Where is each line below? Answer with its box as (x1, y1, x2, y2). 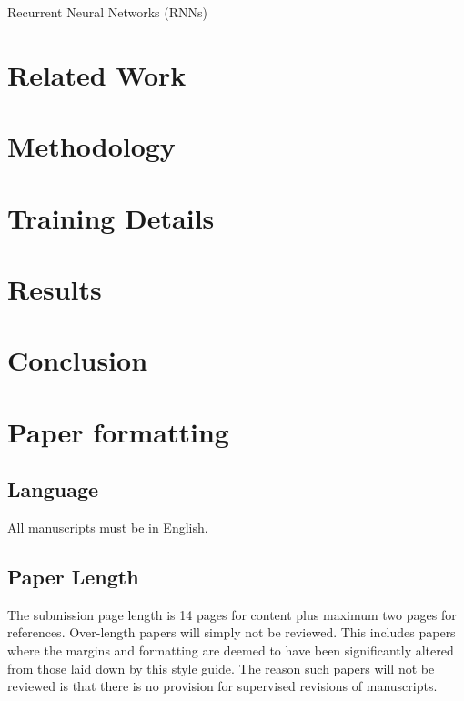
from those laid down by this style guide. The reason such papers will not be (7, 658, 435, 677)
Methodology (7, 127, 176, 165)
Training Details (7, 198, 215, 236)
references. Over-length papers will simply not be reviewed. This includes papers (7, 623, 456, 642)
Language (7, 475, 99, 503)
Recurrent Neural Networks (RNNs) (7, 3, 208, 21)
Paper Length (7, 563, 139, 591)
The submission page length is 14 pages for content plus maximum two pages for (7, 604, 457, 624)
